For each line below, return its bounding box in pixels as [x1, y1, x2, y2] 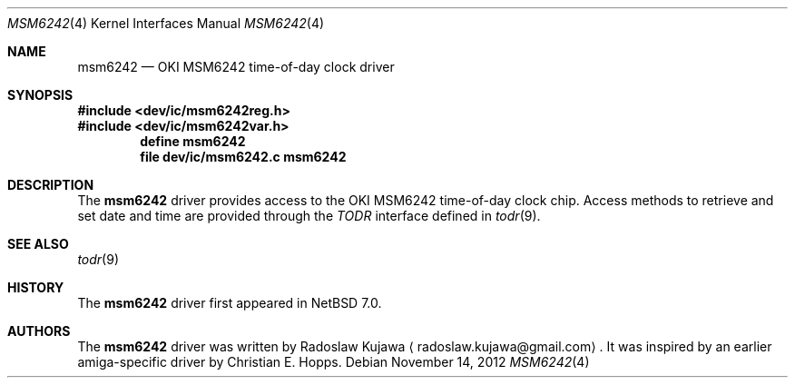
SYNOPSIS [7, 87, 74, 103]
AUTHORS [7, 323, 71, 339]
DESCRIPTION [7, 177, 94, 192]
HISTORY [7, 280, 64, 295]
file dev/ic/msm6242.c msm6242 [140, 149, 347, 164]
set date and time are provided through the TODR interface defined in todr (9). [77, 208, 541, 223]
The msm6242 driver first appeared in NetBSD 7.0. [77, 295, 382, 311]
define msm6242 [140, 133, 246, 149]
